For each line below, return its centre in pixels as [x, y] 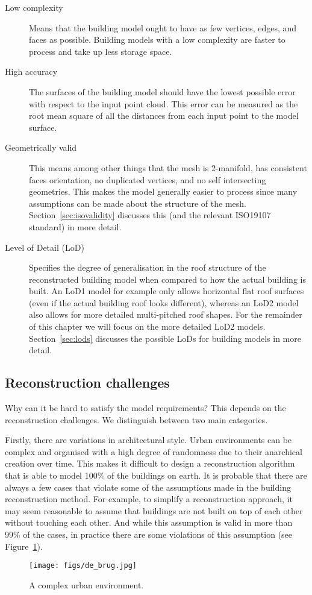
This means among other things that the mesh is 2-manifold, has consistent [168, 167]
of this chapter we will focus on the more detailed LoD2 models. [147, 326]
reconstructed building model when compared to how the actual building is [167, 279]
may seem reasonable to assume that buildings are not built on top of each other [154, 510]
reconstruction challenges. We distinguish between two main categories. [136, 419]
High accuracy [31, 71]
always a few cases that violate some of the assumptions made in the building [148, 487]
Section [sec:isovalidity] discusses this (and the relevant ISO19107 [150, 215]
